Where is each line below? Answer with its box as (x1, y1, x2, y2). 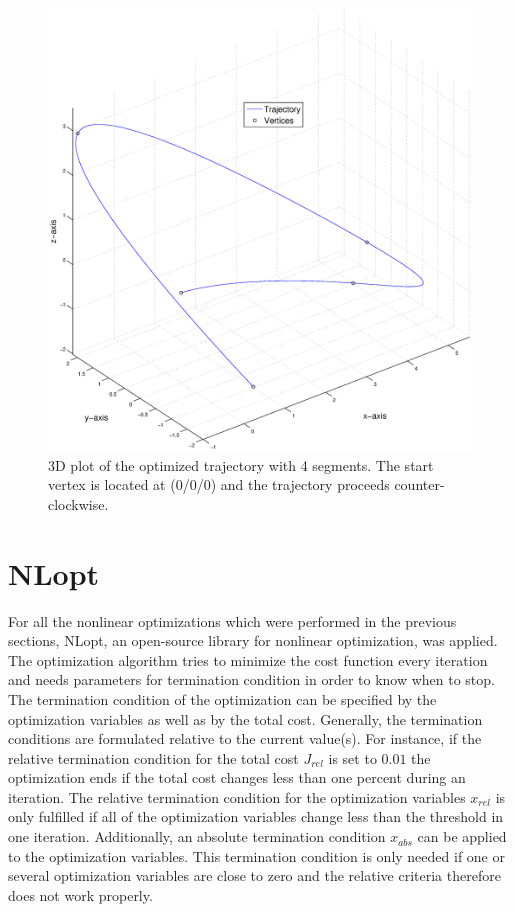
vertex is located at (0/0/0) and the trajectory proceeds (48, 474, 390, 495)
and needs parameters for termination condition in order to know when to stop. (8, 669, 495, 690)
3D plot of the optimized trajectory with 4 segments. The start (48, 454, 434, 475)
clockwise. (48, 493, 109, 514)
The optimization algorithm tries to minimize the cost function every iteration (8, 649, 488, 670)
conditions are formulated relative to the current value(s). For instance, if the (8, 728, 482, 749)
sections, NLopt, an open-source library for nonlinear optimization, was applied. (8, 630, 498, 651)
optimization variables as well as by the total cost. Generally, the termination (8, 708, 483, 729)
